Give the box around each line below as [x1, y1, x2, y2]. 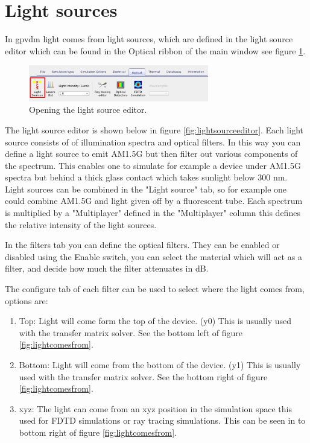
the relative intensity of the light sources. [5, 218, 157, 231]
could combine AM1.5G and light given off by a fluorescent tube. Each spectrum [5, 194, 303, 207]
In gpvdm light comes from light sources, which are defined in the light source [5, 33, 293, 45]
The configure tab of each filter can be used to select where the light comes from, [5, 282, 305, 295]
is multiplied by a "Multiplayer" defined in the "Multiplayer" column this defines [5, 206, 300, 219]
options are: [5, 294, 48, 307]
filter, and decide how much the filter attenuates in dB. [5, 262, 209, 275]
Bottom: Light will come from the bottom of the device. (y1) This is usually [19, 359, 301, 371]
